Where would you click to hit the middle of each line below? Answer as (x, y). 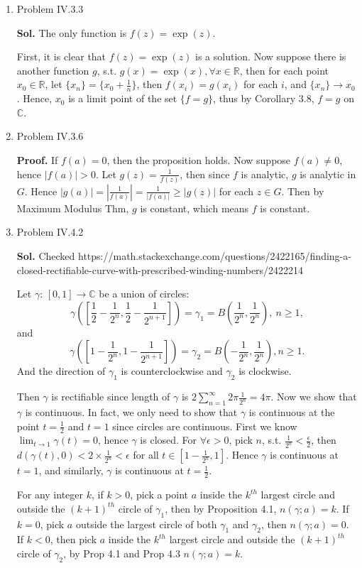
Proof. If (37, 159)
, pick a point (159, 495)
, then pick (73, 539)
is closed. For (169, 440)
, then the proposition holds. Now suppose (199, 159)
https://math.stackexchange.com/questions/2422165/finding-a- (214, 256)
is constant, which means (194, 208)
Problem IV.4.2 (50, 232)
